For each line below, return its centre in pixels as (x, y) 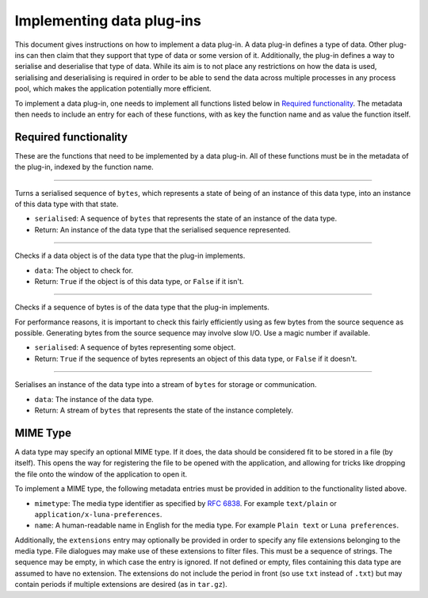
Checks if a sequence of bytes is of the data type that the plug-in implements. (142, 307)
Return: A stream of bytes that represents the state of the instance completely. (164, 410)
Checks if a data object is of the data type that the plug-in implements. (130, 256)
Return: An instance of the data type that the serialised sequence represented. (162, 229)
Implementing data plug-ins (108, 21)
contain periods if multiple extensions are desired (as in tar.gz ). (121, 585)
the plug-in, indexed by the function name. (84, 167)
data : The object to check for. (84, 270)
